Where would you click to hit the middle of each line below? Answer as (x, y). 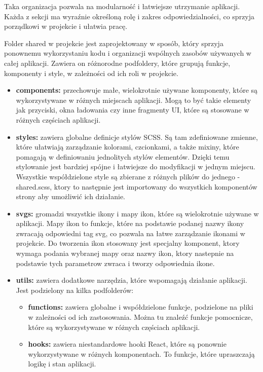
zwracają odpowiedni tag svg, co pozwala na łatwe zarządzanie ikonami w (130, 233)
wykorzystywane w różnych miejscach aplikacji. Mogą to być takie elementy (134, 100)
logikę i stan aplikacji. (62, 364)
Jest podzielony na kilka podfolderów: (75, 290)
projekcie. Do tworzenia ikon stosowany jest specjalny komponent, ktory (128, 243)
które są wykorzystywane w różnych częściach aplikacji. (114, 327)
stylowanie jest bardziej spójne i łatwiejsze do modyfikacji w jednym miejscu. (136, 166)
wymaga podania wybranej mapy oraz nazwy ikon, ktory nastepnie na (125, 253)
